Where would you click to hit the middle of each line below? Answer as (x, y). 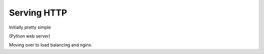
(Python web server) (30, 36)
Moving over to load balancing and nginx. (51, 45)
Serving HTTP (38, 13)
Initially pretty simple (30, 27)
